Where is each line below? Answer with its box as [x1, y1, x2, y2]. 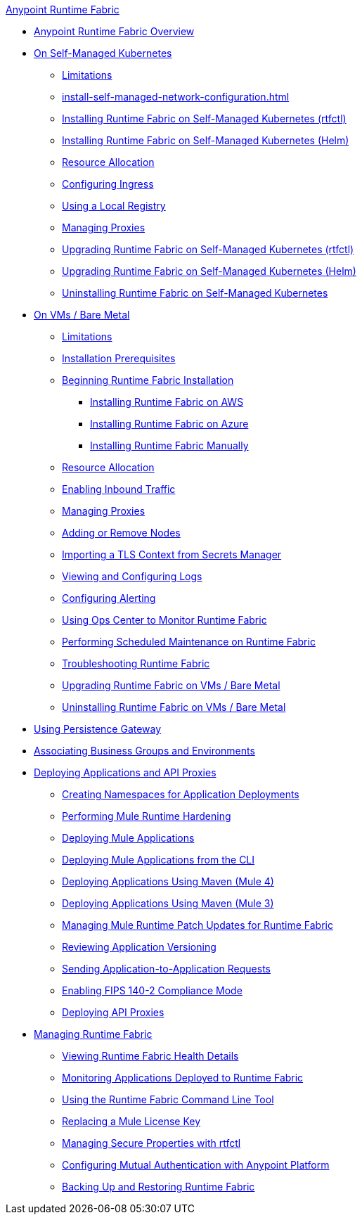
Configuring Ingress [62, 178, 154, 190]
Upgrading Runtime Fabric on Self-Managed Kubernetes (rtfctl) [62, 243, 354, 255]
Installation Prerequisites [62, 352, 176, 364]
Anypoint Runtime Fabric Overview [34, 25, 195, 37]
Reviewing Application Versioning [62, 941, 216, 953]
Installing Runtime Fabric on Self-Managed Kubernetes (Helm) [62, 134, 349, 146]
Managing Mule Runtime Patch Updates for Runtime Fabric [62, 919, 333, 931]
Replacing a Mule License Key [62, 1115, 201, 1127]
